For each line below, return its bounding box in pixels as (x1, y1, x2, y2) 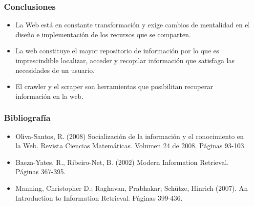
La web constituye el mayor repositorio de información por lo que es (15, 46, 219, 56)
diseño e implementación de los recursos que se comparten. (15, 29, 191, 39)
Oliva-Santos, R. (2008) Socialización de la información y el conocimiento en (15, 131, 244, 141)
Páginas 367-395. (15, 166, 66, 177)
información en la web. (15, 91, 84, 101)
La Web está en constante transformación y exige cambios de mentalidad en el (15, 20, 250, 30)
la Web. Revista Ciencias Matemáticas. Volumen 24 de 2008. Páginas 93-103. (15, 140, 246, 151)
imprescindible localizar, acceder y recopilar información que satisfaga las (15, 55, 234, 65)
